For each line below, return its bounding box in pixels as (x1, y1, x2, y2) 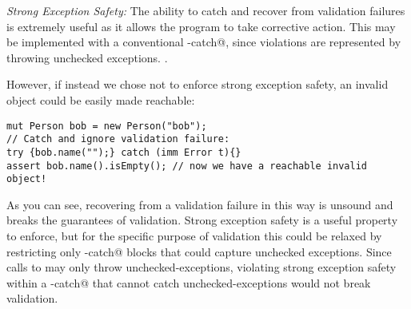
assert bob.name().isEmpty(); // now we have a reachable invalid (6, 160, 368, 172)
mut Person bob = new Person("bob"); (6, 120, 207, 132)
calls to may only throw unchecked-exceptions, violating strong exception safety (6, 259, 397, 275)
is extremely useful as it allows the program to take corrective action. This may (6, 18, 396, 34)
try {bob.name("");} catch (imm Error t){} (6, 146, 241, 158)
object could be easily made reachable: (6, 91, 195, 108)
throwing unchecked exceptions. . (6, 49, 168, 65)
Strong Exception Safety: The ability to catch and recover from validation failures (6, 2, 405, 18)
